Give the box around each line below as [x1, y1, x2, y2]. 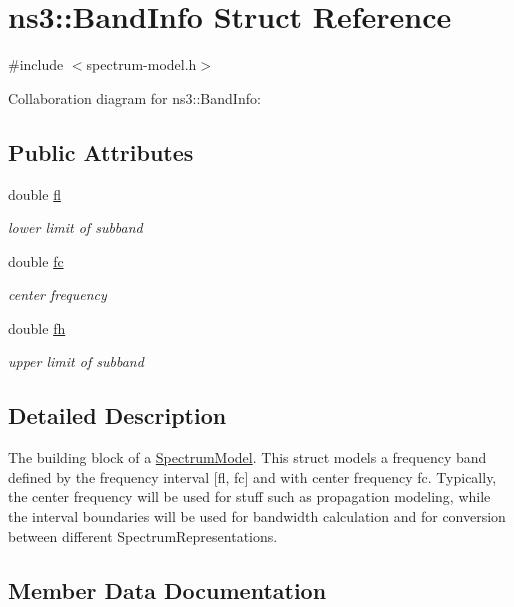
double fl [8, 183, 61, 204]
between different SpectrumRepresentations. [8, 525, 278, 546]
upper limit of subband [8, 351, 144, 372]
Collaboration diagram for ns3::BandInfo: [8, 87, 261, 108]
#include [8, 54, 64, 75]
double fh [8, 317, 66, 338]
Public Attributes [8, 136, 194, 167]
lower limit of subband [8, 217, 143, 238]
